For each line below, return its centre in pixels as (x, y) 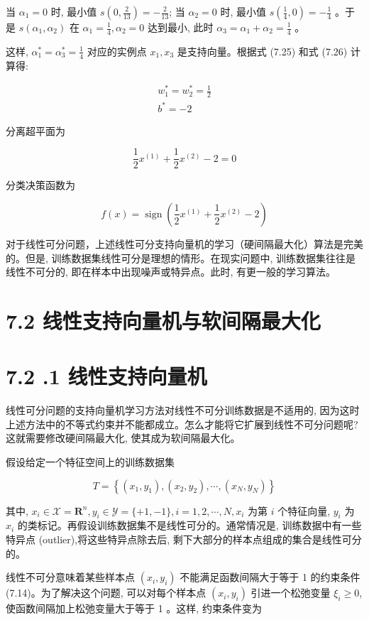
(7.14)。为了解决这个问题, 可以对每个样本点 (106, 593)
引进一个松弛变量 (291, 593)
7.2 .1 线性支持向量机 (106, 376)
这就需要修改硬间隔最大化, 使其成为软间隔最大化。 (123, 438)
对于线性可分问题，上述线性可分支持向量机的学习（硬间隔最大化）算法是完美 (184, 243)
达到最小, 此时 (181, 27)
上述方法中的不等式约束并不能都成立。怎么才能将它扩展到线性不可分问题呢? (182, 424)
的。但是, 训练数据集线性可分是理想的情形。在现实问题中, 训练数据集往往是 (181, 257)
